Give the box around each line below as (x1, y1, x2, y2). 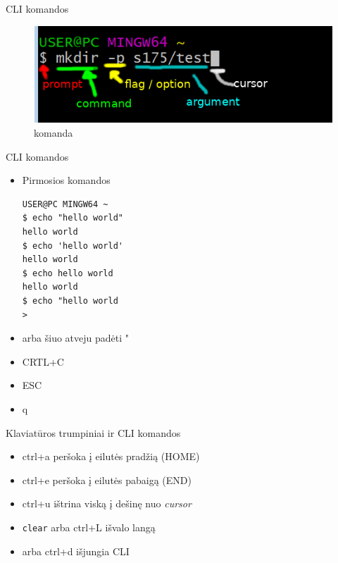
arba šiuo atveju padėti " (22, 330, 129, 345)
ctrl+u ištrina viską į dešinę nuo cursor (22, 496, 192, 511)
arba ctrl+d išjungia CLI (22, 543, 130, 558)
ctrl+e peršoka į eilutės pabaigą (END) (22, 472, 192, 487)
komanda (34, 125, 73, 140)
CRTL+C (22, 354, 64, 369)
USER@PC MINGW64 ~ (22, 199, 108, 209)
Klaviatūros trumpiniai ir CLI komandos (6, 425, 181, 440)
